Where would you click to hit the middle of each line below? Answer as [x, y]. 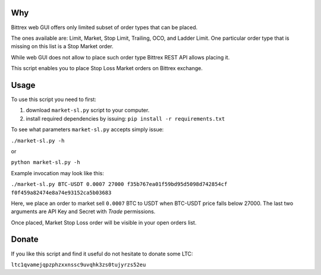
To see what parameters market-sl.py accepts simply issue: [87, 129]
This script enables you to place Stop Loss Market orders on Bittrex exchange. [107, 68]
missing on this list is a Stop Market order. [62, 46]
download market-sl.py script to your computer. [88, 110]
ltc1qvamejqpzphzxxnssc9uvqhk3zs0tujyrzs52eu [78, 265]
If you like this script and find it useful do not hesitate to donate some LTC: [102, 254]
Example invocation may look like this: [57, 173]
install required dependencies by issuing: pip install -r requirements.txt [125, 118]
